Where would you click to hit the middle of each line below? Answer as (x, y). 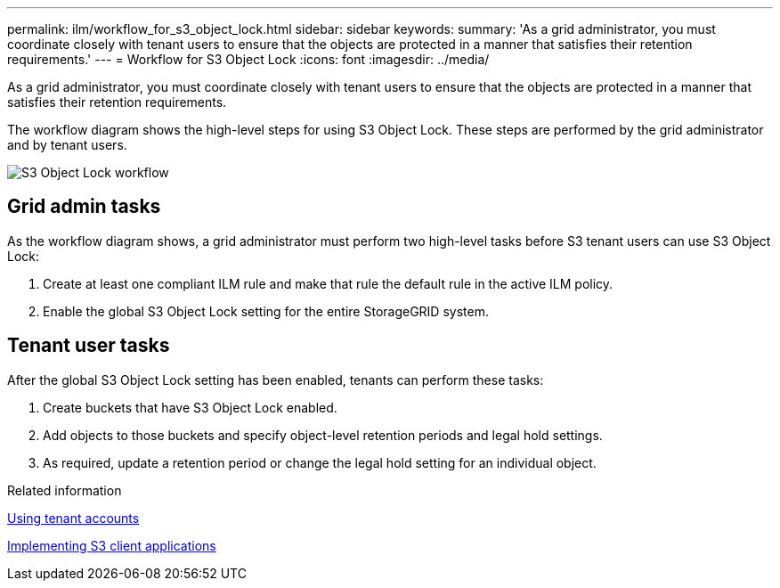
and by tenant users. (67, 145)
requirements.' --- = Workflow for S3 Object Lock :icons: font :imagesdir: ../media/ (248, 59)
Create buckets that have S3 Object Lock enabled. (190, 407)
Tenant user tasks (89, 346)
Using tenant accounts (73, 518)
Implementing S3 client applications (112, 545)
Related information (65, 490)
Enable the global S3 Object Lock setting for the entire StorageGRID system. (266, 311)
